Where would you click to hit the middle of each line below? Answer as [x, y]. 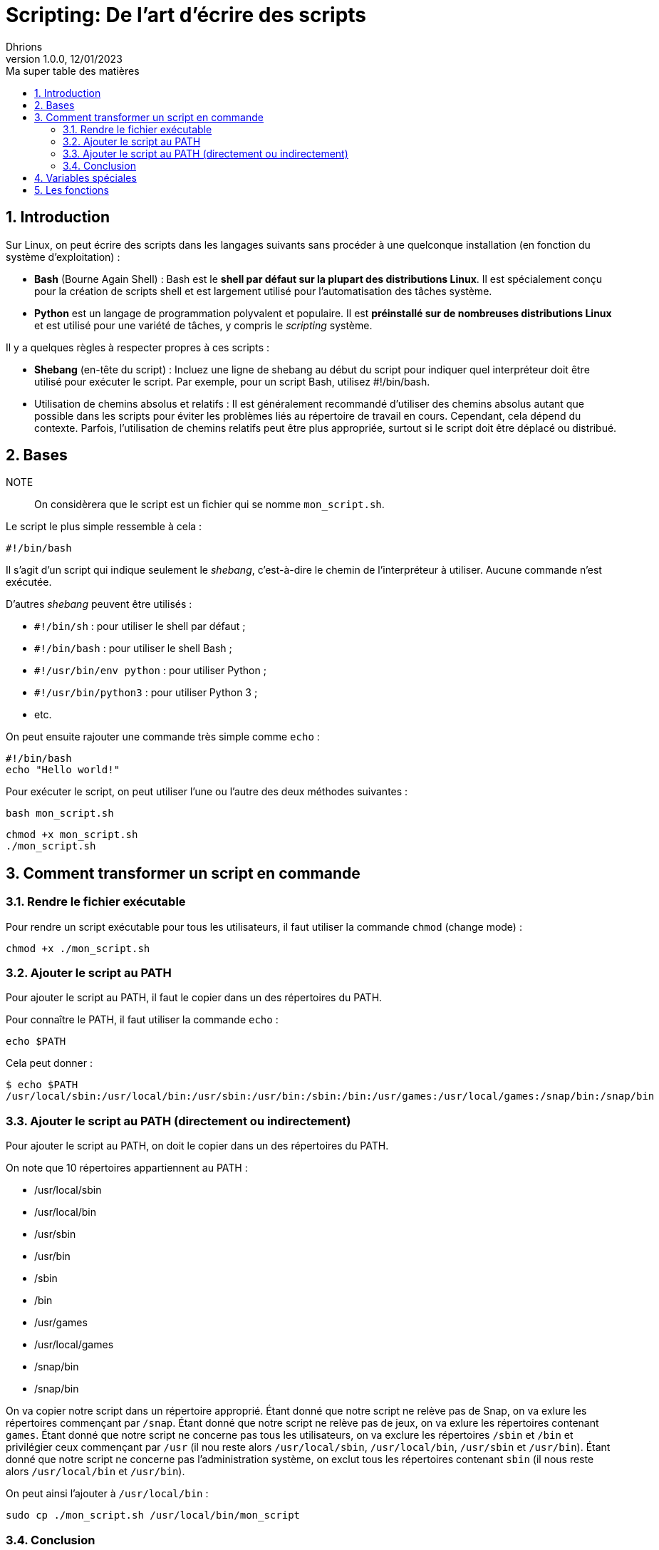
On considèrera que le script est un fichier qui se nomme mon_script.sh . [209, 505]
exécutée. [29, 582]
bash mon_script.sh [60, 813]
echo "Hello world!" [63, 770]
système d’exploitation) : [63, 257]
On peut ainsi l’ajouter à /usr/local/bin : [107, 1494]
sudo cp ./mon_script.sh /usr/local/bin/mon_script [153, 1515]
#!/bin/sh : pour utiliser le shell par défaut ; [140, 626]
